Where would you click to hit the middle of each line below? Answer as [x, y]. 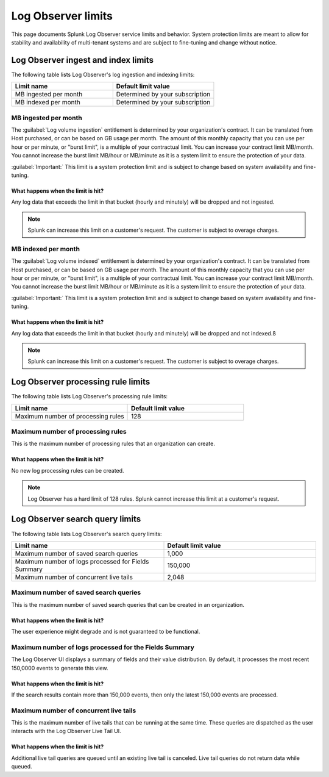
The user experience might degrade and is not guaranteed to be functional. [106, 632]
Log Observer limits [62, 16]
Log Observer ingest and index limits [83, 60]
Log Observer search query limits [76, 519]
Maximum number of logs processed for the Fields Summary [103, 647]
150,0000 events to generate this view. [60, 668]
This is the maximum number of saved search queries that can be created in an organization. [128, 604]
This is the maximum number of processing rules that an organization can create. [113, 444]
